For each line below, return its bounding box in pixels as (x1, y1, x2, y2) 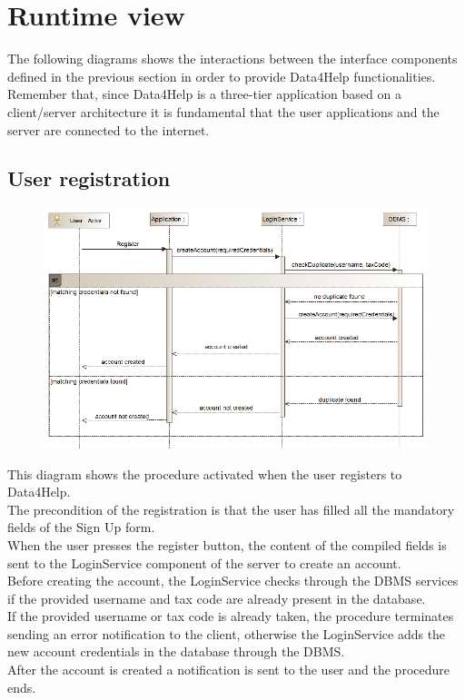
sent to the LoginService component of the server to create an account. (7, 553, 401, 572)
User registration (7, 164, 171, 192)
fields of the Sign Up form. (7, 518, 155, 537)
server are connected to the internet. (7, 120, 210, 139)
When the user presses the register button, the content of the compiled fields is (7, 535, 447, 554)
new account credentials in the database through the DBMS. (7, 642, 345, 661)
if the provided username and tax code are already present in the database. (7, 588, 426, 607)
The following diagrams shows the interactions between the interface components (7, 49, 458, 68)
